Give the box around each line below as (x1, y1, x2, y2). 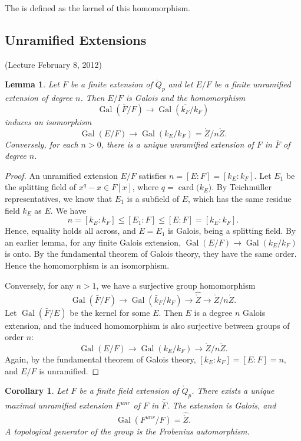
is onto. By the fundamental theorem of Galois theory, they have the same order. (5, 247, 297, 260)
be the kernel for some (70, 306, 150, 318)
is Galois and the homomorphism (125, 92, 246, 104)
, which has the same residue (188, 192, 292, 204)
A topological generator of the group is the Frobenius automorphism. (5, 425, 250, 437)
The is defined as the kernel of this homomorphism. (5, 2, 190, 14)
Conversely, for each (5, 138, 78, 150)
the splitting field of (5, 181, 77, 193)
